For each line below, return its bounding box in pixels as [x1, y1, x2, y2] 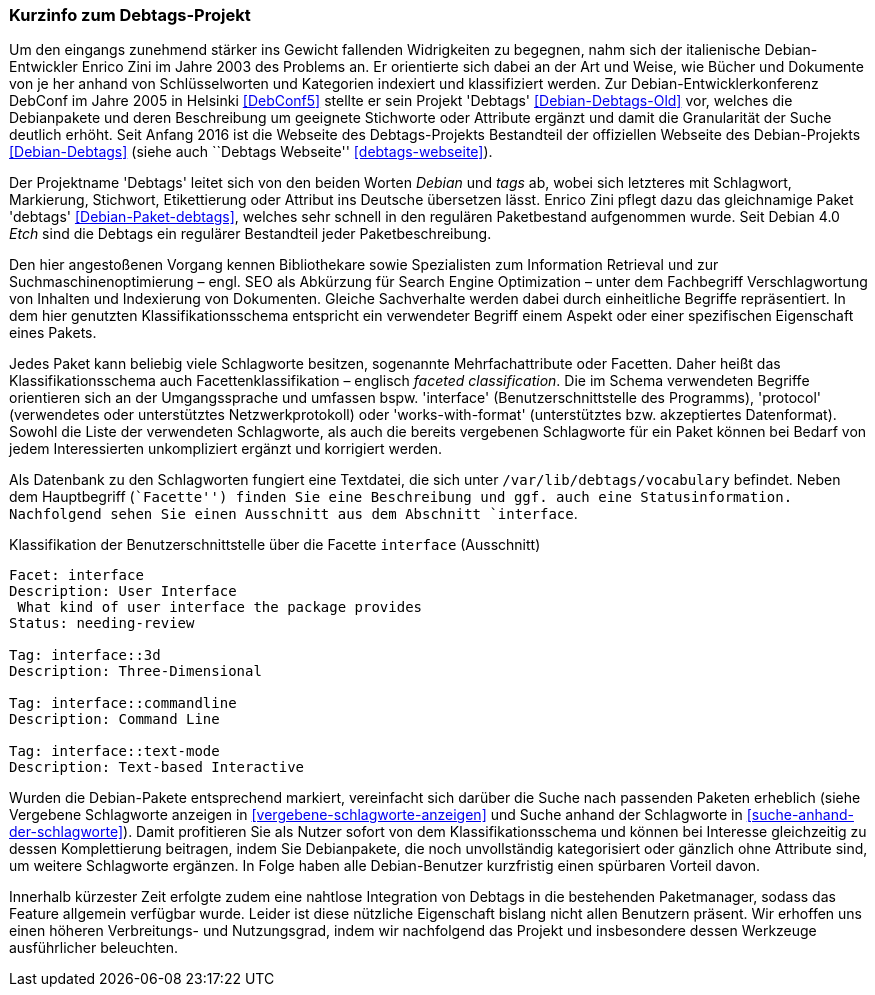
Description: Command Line [9, 711, 220, 728]
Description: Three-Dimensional [9, 663, 262, 680]
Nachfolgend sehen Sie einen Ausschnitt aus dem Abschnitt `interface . [9, 505, 578, 523]
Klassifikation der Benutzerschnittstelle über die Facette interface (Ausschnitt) [9, 536, 541, 554]
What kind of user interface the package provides [17, 599, 423, 616]
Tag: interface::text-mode [9, 743, 220, 760]
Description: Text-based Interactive [9, 759, 305, 776]
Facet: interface [9, 567, 144, 584]
